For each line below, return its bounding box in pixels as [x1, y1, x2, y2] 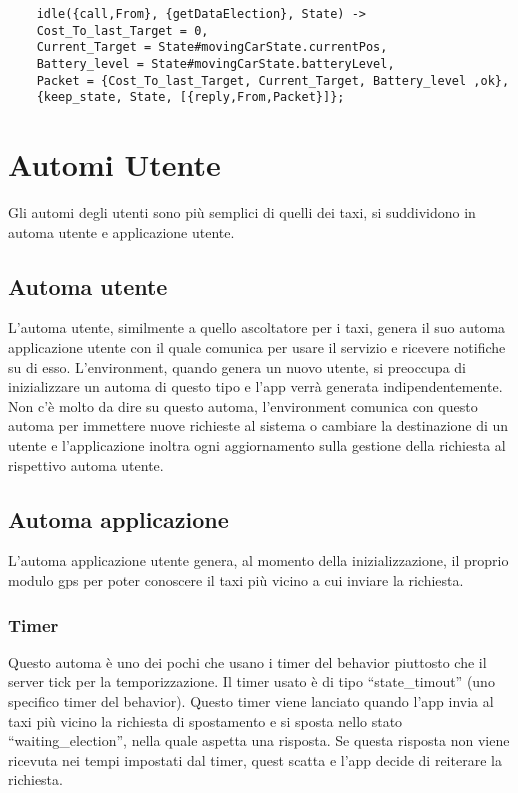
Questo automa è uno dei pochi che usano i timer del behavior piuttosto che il [8, 651, 487, 672]
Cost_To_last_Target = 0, [36, 23, 209, 38]
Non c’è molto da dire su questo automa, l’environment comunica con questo [8, 395, 478, 416]
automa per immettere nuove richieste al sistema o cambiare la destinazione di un [8, 415, 509, 436]
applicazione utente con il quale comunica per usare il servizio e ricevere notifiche [8, 337, 506, 358]
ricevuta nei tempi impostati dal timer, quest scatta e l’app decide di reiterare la [8, 749, 502, 770]
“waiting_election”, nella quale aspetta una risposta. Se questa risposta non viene [8, 730, 510, 751]
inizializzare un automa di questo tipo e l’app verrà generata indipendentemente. [8, 376, 503, 397]
